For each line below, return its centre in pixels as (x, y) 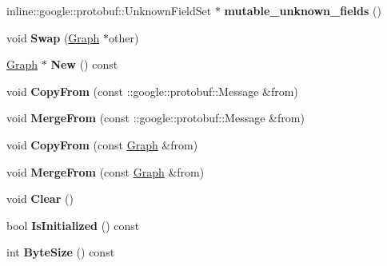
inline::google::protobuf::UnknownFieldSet (109, 10)
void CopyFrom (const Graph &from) (102, 144)
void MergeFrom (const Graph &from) (106, 171)
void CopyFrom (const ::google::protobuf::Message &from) (152, 91)
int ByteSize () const (61, 252)
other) (124, 37)
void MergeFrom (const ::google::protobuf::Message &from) (156, 118)
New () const (84, 64)
